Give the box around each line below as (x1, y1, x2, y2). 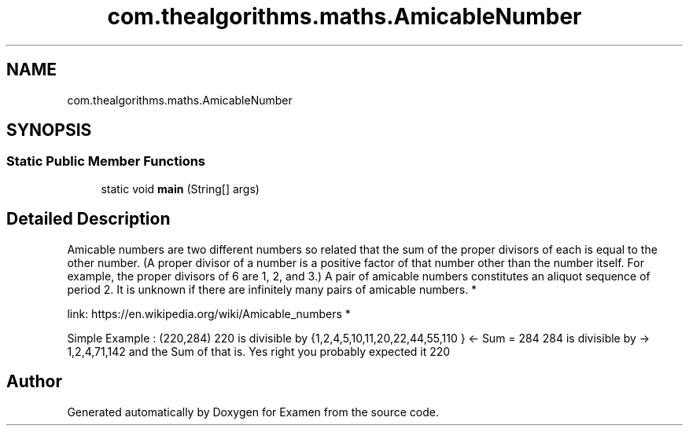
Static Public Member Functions (6, 153, 206, 170)
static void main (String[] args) (101, 181, 260, 196)
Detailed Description (6, 209, 171, 229)
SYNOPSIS (6, 120, 92, 141)
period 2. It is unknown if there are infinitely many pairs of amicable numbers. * (67, 282, 477, 296)
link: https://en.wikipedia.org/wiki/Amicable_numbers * (67, 306, 351, 320)
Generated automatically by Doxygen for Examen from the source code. (67, 405, 439, 419)
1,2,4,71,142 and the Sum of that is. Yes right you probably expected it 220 (67, 344, 451, 358)
